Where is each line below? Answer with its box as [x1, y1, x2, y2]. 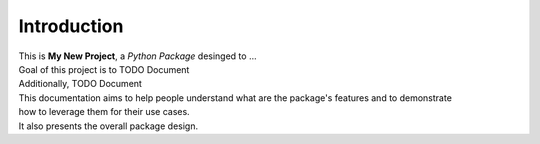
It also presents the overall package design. [18, 120, 199, 132]
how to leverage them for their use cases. [18, 106, 190, 118]
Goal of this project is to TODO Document [18, 63, 190, 75]
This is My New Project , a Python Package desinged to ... [18, 50, 257, 62]
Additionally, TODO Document [18, 78, 142, 90]
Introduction [18, 15, 124, 37]
